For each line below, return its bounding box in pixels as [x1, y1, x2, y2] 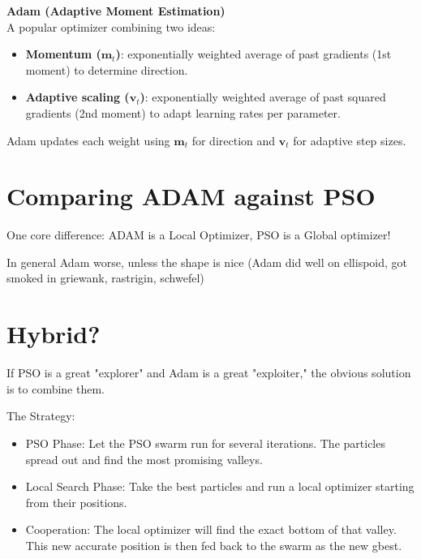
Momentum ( [25, 45, 101, 62]
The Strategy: [6, 407, 75, 424]
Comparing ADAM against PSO [6, 179, 376, 213]
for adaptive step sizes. [293, 131, 406, 148]
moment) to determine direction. [25, 61, 188, 78]
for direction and [191, 131, 276, 148]
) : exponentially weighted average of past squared [140, 88, 386, 105]
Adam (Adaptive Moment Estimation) [6, 2, 226, 19]
